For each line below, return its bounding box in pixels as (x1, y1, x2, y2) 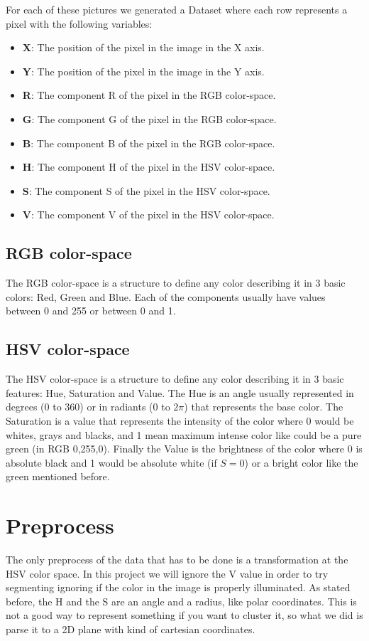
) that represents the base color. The (184, 399, 343, 414)
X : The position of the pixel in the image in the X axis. (22, 40, 265, 55)
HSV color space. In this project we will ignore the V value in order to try (6, 566, 329, 581)
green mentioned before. (6, 469, 110, 484)
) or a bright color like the (244, 455, 358, 470)
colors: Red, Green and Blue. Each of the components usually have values (6, 289, 326, 304)
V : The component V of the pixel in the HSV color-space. (22, 207, 275, 222)
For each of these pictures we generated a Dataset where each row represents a (6, 2, 348, 16)
